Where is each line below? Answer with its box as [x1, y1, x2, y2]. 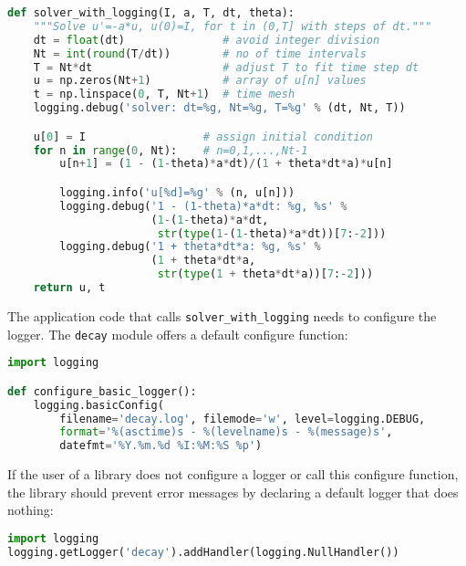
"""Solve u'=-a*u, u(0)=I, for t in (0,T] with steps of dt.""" [33, 19, 432, 33]
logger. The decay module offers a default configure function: [7, 324, 348, 343]
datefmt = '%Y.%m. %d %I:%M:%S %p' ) [59, 439, 263, 453]
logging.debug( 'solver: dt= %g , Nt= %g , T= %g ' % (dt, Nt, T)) [33, 101, 406, 115]
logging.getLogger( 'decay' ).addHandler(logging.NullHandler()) [7, 545, 399, 559]
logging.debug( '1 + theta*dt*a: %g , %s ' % [59, 240, 321, 254]
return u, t [33, 281, 106, 295]
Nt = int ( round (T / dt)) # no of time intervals [33, 47, 367, 60]
